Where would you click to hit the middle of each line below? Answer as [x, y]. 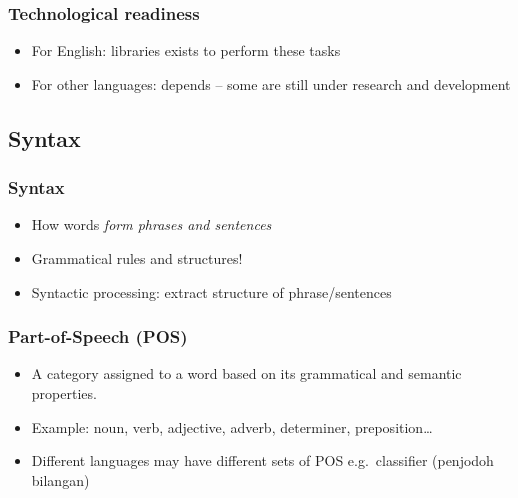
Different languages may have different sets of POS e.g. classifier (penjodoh [262, 460]
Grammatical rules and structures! [137, 258]
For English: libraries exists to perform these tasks [186, 50]
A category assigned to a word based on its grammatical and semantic [246, 373]
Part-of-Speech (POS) [98, 336]
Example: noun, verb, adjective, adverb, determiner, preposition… [232, 426]
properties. [64, 393]
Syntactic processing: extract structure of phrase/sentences [211, 291]
